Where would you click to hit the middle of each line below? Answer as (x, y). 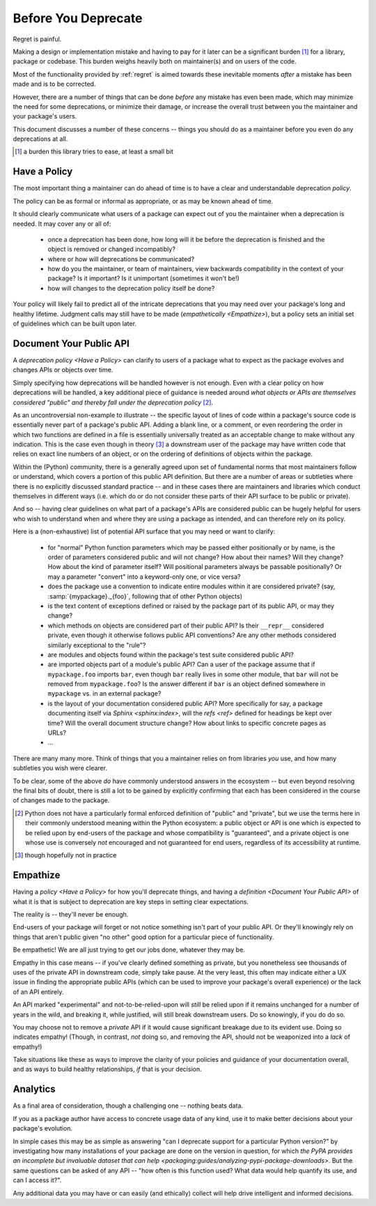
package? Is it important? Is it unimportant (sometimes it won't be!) (143, 278)
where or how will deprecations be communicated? (121, 259)
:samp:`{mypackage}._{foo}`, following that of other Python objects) (145, 596)
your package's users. (45, 116)
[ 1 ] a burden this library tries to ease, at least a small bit (94, 152)
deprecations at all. (40, 139)
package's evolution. (43, 1129)
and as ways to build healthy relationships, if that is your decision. (107, 1069)
